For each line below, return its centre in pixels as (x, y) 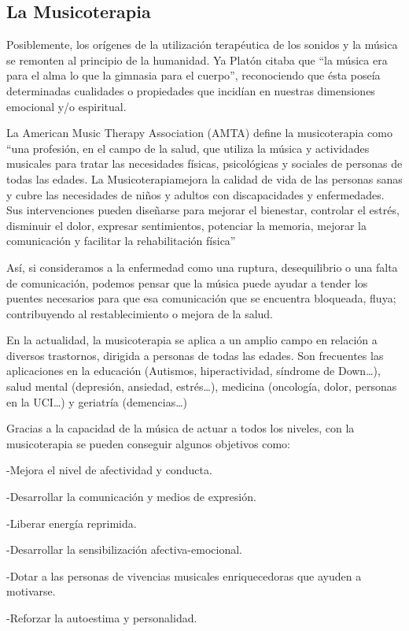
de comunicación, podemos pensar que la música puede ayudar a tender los (187, 282)
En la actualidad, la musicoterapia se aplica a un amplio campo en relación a (192, 340)
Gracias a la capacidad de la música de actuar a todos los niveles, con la (181, 428)
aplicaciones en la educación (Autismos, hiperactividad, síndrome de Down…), (193, 371)
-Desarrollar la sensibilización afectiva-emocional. (124, 549)
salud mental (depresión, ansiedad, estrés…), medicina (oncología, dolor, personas (202, 386)
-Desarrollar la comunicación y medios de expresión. (131, 497)
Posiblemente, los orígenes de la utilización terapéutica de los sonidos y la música (202, 45)
